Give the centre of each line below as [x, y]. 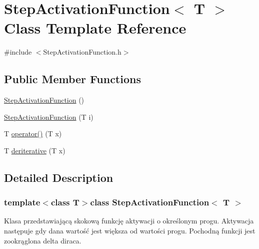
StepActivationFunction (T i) [49, 116]
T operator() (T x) [33, 134]
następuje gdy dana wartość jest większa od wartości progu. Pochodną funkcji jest [130, 231]
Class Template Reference [95, 28]
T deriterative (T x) [35, 150]
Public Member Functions [72, 79]
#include [18, 52]
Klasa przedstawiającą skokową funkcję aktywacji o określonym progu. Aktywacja [129, 221]
